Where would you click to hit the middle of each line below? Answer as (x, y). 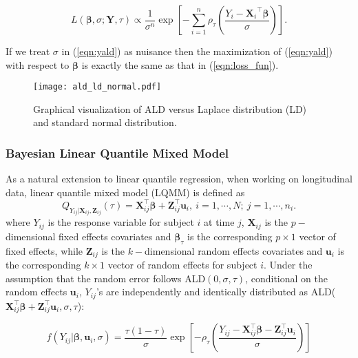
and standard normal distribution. (105, 122)
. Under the (288, 265)
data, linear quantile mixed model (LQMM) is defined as (125, 192)
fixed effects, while (44, 250)
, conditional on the (286, 278)
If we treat (28, 51)
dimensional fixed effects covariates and (88, 236)
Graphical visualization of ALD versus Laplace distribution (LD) (170, 108)
